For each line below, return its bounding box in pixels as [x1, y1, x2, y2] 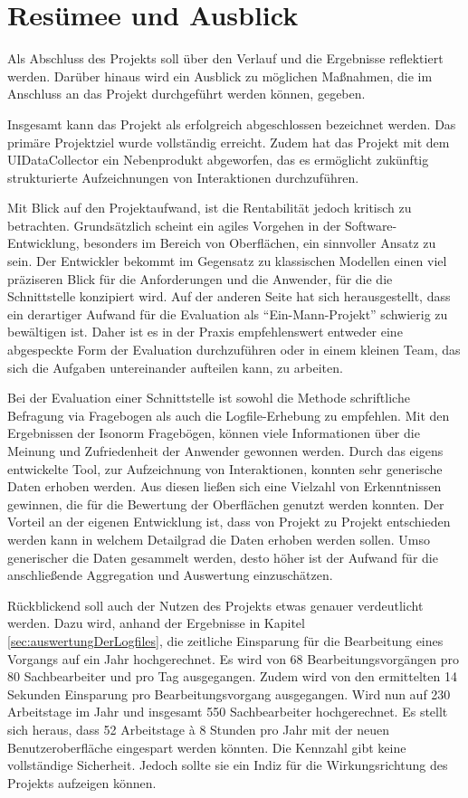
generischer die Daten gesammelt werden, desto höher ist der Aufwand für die [7, 547, 438, 566]
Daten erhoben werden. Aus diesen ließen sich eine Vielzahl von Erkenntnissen [7, 477, 442, 496]
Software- [345, 215, 397, 234]
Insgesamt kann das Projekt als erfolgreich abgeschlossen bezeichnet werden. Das [7, 114, 456, 133]
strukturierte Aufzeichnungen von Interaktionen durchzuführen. [7, 167, 359, 186]
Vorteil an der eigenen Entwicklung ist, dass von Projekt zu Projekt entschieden [7, 512, 451, 531]
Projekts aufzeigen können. [7, 773, 157, 792]
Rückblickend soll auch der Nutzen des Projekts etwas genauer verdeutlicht [7, 595, 424, 614]
